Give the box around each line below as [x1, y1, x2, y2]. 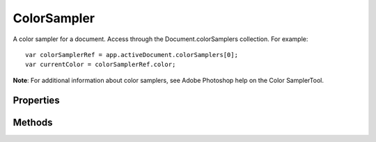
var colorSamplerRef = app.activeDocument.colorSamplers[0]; [25, 51, 238, 58]
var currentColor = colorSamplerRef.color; [25, 61, 176, 69]
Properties [13, 94, 60, 106]
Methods [13, 116, 53, 128]
